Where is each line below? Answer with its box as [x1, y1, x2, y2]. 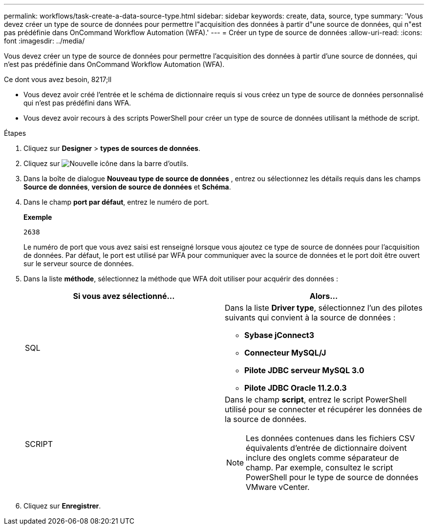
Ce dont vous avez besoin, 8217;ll [4, 75, 112, 84]
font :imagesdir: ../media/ [4, 37, 85, 45]
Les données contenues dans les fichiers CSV [246, 433, 415, 443]
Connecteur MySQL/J [244, 348, 326, 358]
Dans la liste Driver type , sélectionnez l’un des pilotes [225, 303, 423, 313]
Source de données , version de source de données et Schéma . [23, 183, 231, 191]
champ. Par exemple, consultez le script [246, 463, 393, 472]
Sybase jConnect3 [244, 330, 314, 340]
